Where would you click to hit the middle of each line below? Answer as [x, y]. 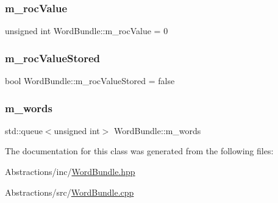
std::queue [24, 130]
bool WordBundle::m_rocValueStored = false [90, 81]
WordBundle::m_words [158, 130]
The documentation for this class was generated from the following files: [139, 151]
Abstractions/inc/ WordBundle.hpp [70, 172]
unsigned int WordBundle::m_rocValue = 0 [87, 31]
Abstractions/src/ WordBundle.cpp [69, 192]
